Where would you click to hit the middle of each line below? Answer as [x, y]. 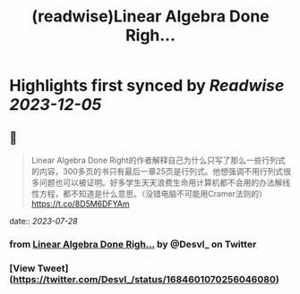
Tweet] [53, 268]
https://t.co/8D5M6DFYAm [80, 204]
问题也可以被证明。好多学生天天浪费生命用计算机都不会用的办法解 [161, 182]
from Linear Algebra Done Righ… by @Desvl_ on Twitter [133, 244]
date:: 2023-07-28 [43, 221]
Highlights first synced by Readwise [147, 86]
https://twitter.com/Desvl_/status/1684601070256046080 [144, 279]
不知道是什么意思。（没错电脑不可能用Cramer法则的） [168, 193]
